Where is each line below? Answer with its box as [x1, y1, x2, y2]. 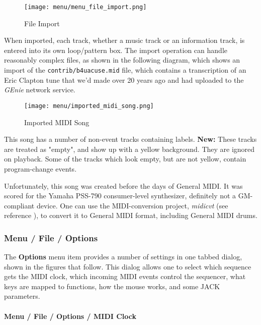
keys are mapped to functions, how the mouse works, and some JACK [4, 281, 220, 291]
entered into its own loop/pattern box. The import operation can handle [4, 44, 227, 55]
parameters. [4, 291, 40, 301]
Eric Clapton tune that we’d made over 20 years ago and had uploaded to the [4, 74, 244, 85]
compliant [4, 200, 35, 210]
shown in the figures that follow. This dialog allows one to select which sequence [4, 261, 251, 272]
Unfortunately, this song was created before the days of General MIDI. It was [4, 180, 243, 191]
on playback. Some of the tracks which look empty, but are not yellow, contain [4, 153, 246, 164]
